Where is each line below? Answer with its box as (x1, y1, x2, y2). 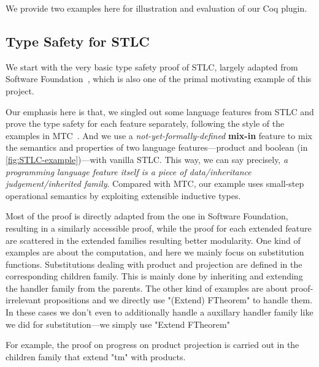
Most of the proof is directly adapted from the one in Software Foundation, (6, 210, 288, 222)
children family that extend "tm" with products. (6, 350, 186, 363)
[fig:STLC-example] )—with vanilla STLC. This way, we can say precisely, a (6, 153, 288, 165)
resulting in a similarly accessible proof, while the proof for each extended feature (6, 221, 312, 234)
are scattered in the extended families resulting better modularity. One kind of (6, 233, 301, 246)
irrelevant (6, 293, 41, 306)
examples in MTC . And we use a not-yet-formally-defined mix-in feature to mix (6, 129, 312, 142)
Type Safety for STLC (6, 31, 150, 50)
